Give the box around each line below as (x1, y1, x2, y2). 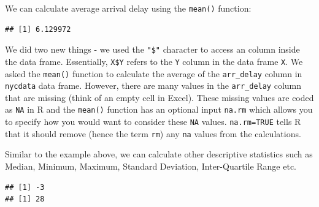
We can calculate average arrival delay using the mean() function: (5, 2, 252, 14)
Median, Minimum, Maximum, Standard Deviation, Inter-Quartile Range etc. (5, 160, 297, 173)
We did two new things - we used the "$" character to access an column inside (5, 43, 300, 56)
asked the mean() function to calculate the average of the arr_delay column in (5, 67, 302, 80)
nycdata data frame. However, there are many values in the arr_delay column (5, 79, 302, 92)
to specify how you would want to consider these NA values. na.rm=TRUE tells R (5, 115, 301, 128)
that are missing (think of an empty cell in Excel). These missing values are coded (5, 91, 314, 103)
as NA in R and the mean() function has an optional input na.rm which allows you (5, 103, 313, 116)
